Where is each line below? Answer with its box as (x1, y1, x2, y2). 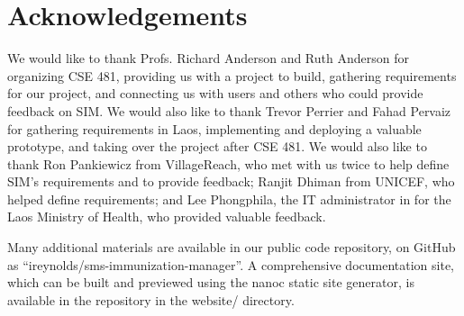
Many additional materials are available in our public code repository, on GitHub (7, 238, 456, 257)
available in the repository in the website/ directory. (7, 290, 295, 309)
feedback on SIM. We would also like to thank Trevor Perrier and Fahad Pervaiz (7, 101, 451, 120)
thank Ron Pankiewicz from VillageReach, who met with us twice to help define (7, 154, 450, 173)
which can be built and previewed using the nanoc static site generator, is (7, 273, 414, 292)
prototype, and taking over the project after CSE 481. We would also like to (7, 137, 427, 156)
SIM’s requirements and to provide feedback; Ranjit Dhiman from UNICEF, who (7, 172, 455, 191)
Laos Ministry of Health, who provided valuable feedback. (7, 207, 326, 226)
